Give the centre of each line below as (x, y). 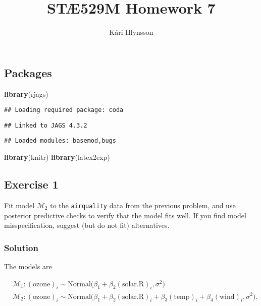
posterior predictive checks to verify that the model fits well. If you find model (125, 215)
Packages (28, 72)
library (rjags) (26, 94)
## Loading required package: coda (64, 110)
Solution (21, 247)
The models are (28, 266)
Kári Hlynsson (131, 32)
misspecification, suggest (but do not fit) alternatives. (87, 225)
